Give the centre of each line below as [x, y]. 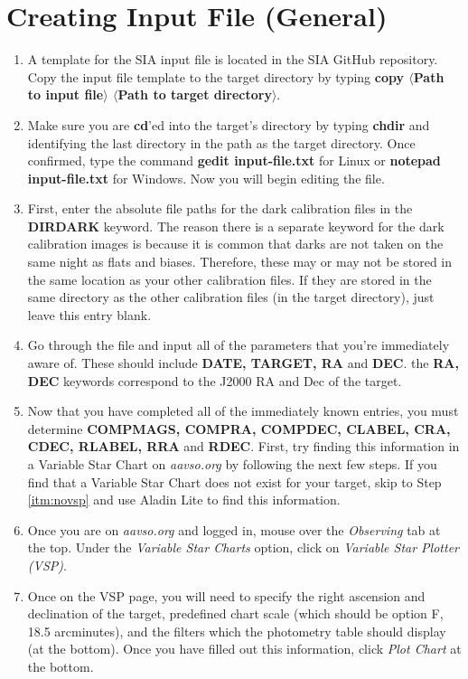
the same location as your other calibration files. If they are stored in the [229, 279]
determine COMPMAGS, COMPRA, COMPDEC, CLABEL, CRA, [239, 428]
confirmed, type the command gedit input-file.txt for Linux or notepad [234, 160]
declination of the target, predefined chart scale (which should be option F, [235, 613]
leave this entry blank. [89, 314]
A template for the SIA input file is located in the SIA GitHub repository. [233, 59]
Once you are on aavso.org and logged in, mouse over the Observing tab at [234, 529]
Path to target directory [195, 94]
